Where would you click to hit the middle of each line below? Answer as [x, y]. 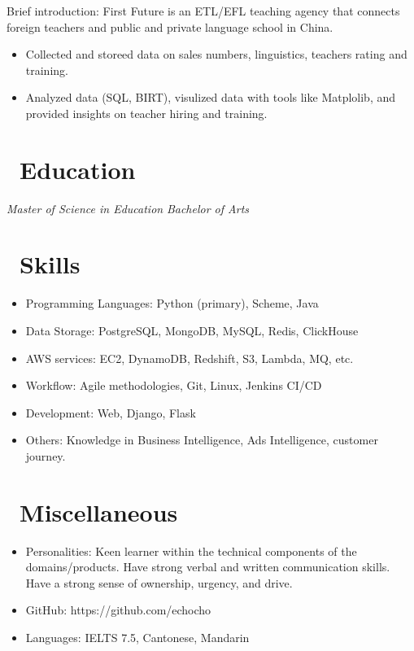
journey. [46, 455]
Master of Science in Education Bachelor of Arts [128, 208]
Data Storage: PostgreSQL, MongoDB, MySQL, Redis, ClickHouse [192, 330]
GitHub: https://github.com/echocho [118, 610]
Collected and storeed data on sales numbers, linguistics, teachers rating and [216, 54]
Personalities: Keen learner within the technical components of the [191, 551]
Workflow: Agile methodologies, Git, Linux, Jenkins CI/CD [174, 385]
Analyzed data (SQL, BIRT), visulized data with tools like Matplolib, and [211, 97]
